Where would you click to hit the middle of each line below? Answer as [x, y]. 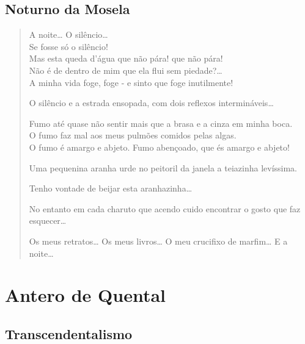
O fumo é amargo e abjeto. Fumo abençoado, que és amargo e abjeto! [159, 147]
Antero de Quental [86, 295]
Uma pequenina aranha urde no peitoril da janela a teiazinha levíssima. [163, 167]
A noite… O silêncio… [68, 34]
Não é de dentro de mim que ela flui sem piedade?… [126, 70]
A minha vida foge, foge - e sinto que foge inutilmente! [131, 82]
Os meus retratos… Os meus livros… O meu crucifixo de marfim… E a [158, 241]
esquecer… [48, 220]
